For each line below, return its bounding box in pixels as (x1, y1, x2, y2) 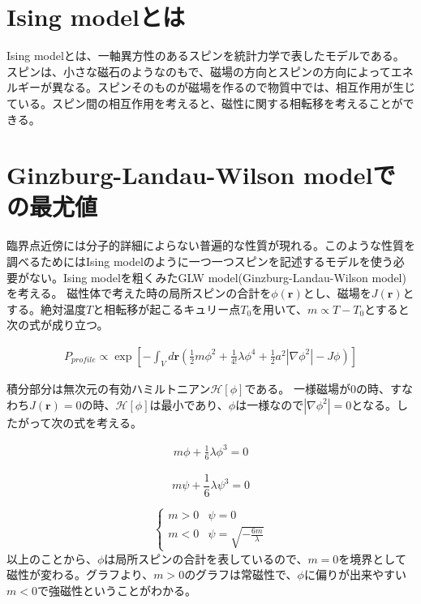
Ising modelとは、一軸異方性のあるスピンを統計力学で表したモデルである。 (6, 47, 405, 64)
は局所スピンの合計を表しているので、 (104, 550, 308, 567)
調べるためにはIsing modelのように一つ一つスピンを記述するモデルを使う (6, 253, 393, 269)
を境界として (338, 550, 406, 567)
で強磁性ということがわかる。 (37, 581, 196, 598)
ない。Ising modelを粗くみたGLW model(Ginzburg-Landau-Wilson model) (28, 268, 406, 285)
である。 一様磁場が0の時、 (244, 380, 390, 396)
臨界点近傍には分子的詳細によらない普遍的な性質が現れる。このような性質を (6, 237, 415, 254)
